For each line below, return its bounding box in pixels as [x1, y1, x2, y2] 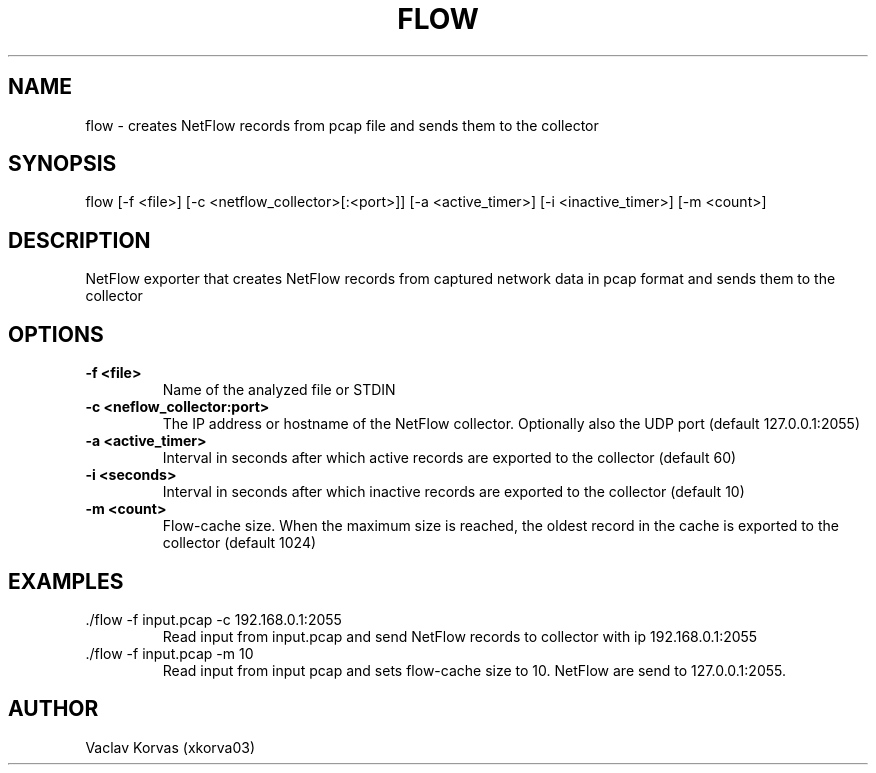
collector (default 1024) [162, 534, 317, 552]
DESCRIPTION [8, 227, 151, 253]
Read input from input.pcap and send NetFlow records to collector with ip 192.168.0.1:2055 [162, 627, 758, 645]
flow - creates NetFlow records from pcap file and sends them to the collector [85, 116, 599, 134]
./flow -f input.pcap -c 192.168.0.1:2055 [85, 610, 342, 628]
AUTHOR [8, 696, 99, 722]
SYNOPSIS [8, 151, 117, 177]
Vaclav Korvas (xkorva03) [85, 738, 256, 756]
